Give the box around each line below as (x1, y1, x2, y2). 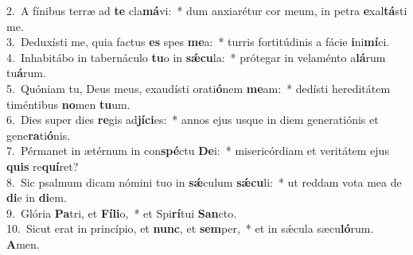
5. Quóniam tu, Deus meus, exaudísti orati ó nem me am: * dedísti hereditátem (6, 79, 391, 96)
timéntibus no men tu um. (6, 95, 131, 112)
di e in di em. (6, 189, 67, 206)
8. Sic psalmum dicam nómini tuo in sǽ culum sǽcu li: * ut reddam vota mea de (6, 173, 402, 190)
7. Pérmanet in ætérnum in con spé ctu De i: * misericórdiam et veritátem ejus (6, 142, 389, 159)
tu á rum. (6, 64, 46, 81)
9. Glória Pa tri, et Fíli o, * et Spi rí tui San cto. (6, 204, 237, 221)
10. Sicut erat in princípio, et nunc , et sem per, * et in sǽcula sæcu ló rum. (6, 220, 374, 237)
